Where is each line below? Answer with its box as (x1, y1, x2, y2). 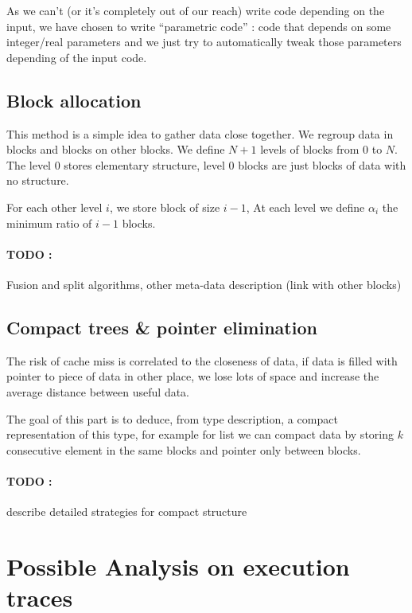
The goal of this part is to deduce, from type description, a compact (6, 410, 338, 427)
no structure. (6, 172, 69, 189)
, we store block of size (109, 198, 220, 215)
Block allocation (6, 88, 142, 112)
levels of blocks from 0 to (260, 141, 383, 158)
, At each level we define (246, 198, 365, 215)
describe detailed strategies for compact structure (6, 503, 247, 520)
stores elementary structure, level (64, 156, 225, 173)
